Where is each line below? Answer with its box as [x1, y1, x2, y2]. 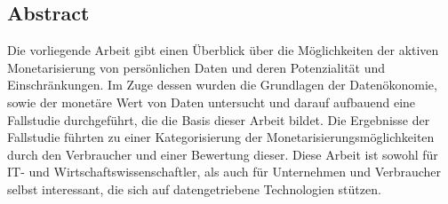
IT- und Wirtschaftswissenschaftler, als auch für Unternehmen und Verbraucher [7, 162, 442, 181]
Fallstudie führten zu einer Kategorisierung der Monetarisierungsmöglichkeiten [7, 128, 435, 146]
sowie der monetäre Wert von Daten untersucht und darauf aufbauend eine [7, 92, 416, 111]
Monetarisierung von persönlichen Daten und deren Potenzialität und [7, 58, 386, 76]
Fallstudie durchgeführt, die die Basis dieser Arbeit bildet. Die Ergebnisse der [7, 110, 430, 129]
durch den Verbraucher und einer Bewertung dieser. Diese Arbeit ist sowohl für [7, 145, 438, 163]
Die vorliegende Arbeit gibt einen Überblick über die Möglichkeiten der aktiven [7, 41, 439, 59]
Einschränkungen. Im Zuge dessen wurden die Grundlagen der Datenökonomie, [7, 75, 437, 94]
